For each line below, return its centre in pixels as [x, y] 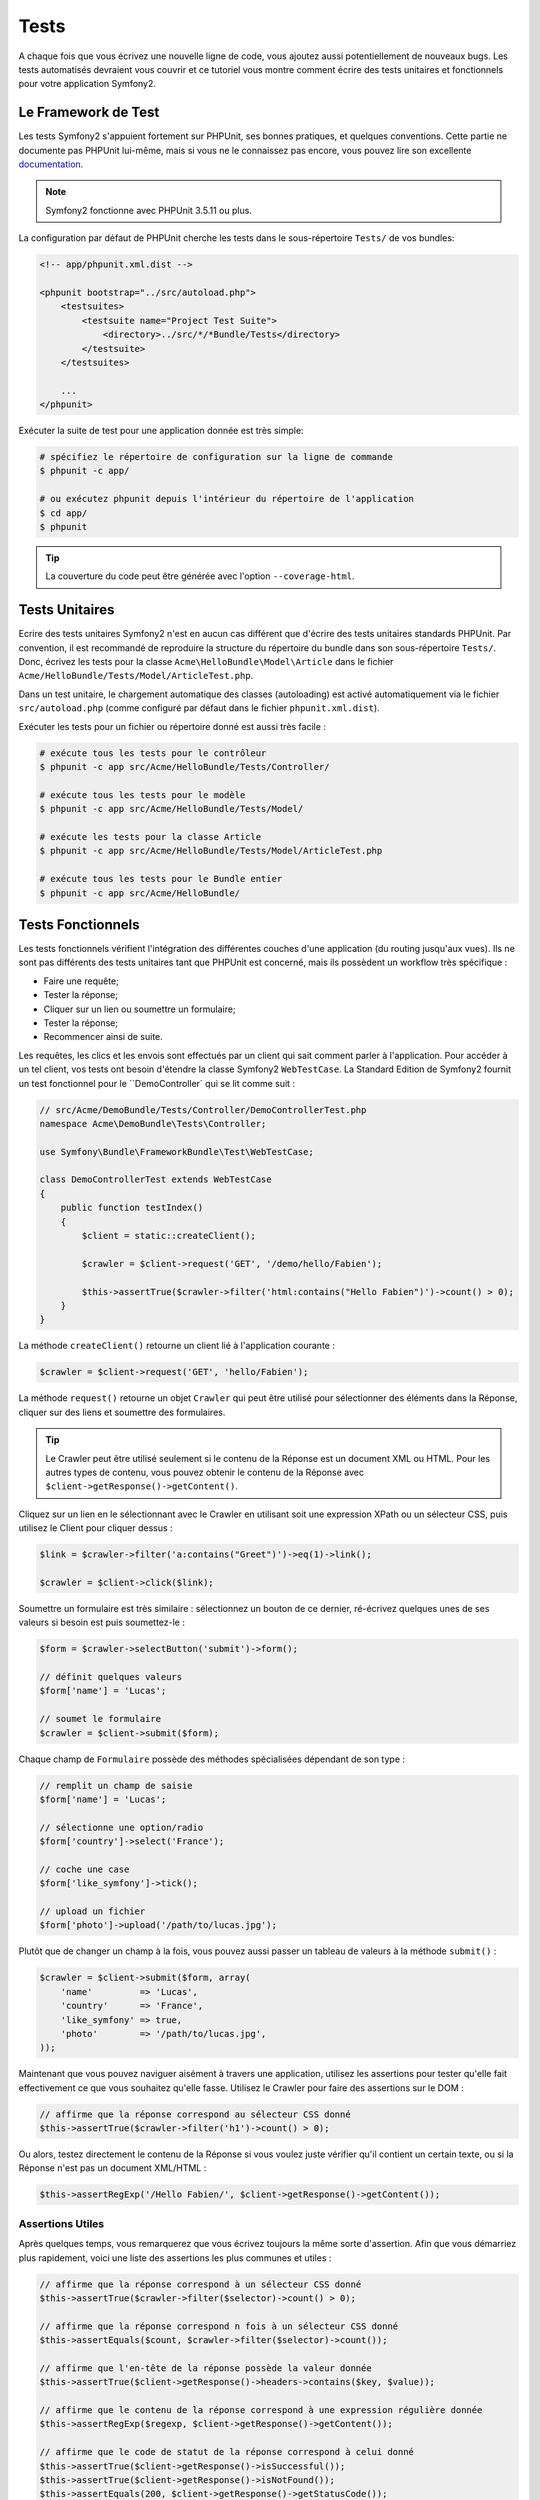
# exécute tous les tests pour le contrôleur [153, 753]
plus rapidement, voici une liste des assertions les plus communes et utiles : [175, 2257]
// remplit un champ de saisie [116, 1785]
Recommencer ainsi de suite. [103, 1037]
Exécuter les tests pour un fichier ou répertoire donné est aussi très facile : [172, 726]
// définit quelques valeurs [111, 1676]
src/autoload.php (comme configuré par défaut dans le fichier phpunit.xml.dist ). [199, 708]
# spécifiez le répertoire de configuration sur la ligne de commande [216, 457]
